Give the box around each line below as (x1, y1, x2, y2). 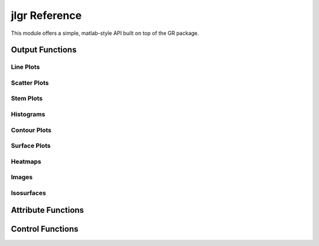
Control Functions (11, 224, 79, 234)
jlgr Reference (11, 9, 82, 22)
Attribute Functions (11, 205, 84, 215)
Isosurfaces (11, 189, 47, 197)
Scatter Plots (11, 79, 50, 87)
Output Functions (11, 45, 77, 55)
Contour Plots (11, 126, 52, 134)
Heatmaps (11, 157, 41, 166)
